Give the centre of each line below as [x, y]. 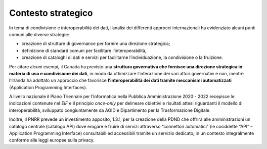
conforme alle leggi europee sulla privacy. [52, 140]
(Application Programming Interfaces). [48, 87]
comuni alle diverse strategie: [39, 34]
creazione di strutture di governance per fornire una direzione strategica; [96, 44]
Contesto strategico [51, 13]
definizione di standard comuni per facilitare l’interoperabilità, [84, 50]
